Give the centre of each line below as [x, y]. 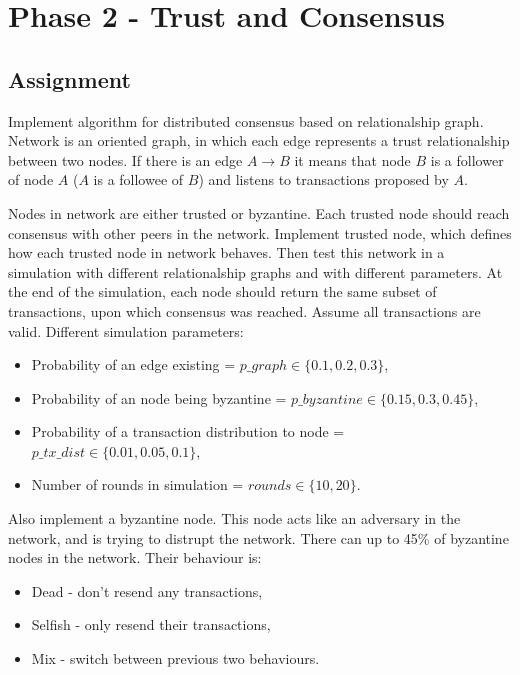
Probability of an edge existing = [133, 364]
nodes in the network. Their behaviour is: [135, 557]
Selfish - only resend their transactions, [151, 624]
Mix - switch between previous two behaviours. [175, 658]
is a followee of [138, 179]
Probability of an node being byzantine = [159, 397]
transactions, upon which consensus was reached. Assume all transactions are [244, 310]
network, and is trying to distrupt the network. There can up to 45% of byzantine [258, 537]
